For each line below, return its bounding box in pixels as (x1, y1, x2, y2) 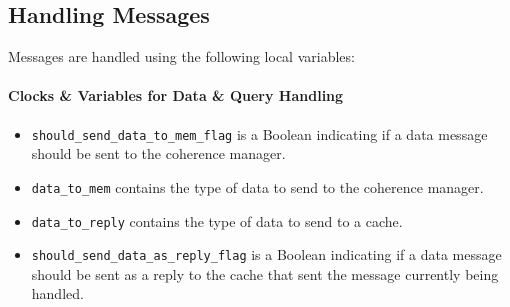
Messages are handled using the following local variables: (8, 46, 355, 67)
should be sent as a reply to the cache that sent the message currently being (31, 263, 499, 284)
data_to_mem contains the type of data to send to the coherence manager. (31, 176, 484, 197)
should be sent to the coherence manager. (31, 143, 286, 164)
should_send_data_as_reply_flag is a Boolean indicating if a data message (31, 244, 502, 265)
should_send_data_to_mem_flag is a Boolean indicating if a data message (31, 123, 488, 144)
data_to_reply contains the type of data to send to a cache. (31, 210, 403, 231)
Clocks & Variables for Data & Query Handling (8, 85, 344, 106)
